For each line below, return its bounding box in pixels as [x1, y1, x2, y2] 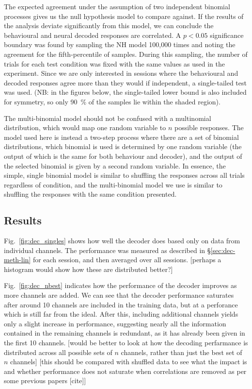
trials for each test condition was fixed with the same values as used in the [4, 58, 225, 68]
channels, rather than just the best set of [121, 347, 242, 357]
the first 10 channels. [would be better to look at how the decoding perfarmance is [4, 338, 248, 348]
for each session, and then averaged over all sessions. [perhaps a [32, 254, 221, 265]
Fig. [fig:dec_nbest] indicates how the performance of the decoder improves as [4, 280, 237, 290]
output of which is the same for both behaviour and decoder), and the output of [4, 151, 242, 161]
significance [210, 30, 244, 40]
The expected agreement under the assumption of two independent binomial [4, 1, 230, 11]
